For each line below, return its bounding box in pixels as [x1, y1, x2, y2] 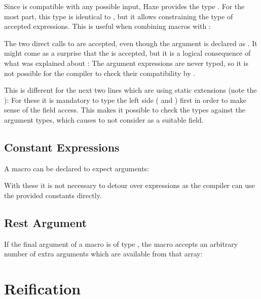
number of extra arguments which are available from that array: [4, 248, 203, 259]
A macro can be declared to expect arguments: [4, 163, 149, 173]
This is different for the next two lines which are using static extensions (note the [4, 85, 257, 95]
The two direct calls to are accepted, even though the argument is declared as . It [4, 38, 257, 48]
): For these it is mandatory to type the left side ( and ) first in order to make [4, 94, 246, 105]
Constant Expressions [4, 139, 120, 155]
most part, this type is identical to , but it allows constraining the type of [4, 11, 233, 21]
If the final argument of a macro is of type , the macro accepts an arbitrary [4, 238, 238, 249]
